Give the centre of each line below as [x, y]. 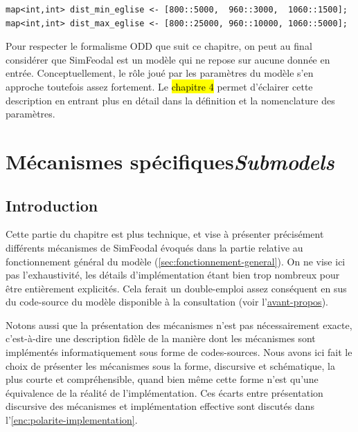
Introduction [52, 205]
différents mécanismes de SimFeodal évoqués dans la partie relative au [154, 247]
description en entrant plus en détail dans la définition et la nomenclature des [170, 100]
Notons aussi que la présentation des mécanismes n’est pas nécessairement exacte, [179, 325]
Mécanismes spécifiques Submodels [170, 161]
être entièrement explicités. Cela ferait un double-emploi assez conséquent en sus [176, 288]
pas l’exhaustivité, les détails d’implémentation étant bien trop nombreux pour [173, 275]
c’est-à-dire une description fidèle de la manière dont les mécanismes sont [161, 338]
